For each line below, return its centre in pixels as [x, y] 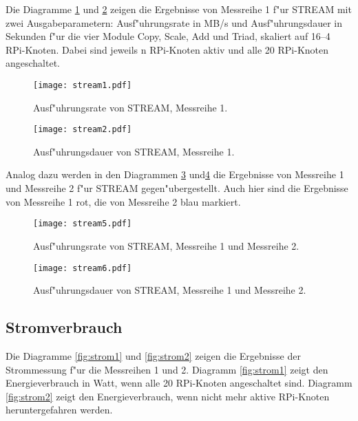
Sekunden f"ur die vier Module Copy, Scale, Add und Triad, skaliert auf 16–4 [168, 36]
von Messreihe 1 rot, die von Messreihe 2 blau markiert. [123, 201]
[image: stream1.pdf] [83, 85]
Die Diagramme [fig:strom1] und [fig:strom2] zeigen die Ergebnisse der [153, 355]
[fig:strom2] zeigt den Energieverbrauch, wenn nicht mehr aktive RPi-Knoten [168, 396]
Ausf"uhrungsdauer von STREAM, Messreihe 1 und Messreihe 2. [170, 290]
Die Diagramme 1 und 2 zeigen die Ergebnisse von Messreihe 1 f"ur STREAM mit [179, 9]
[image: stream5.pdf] [83, 224]
